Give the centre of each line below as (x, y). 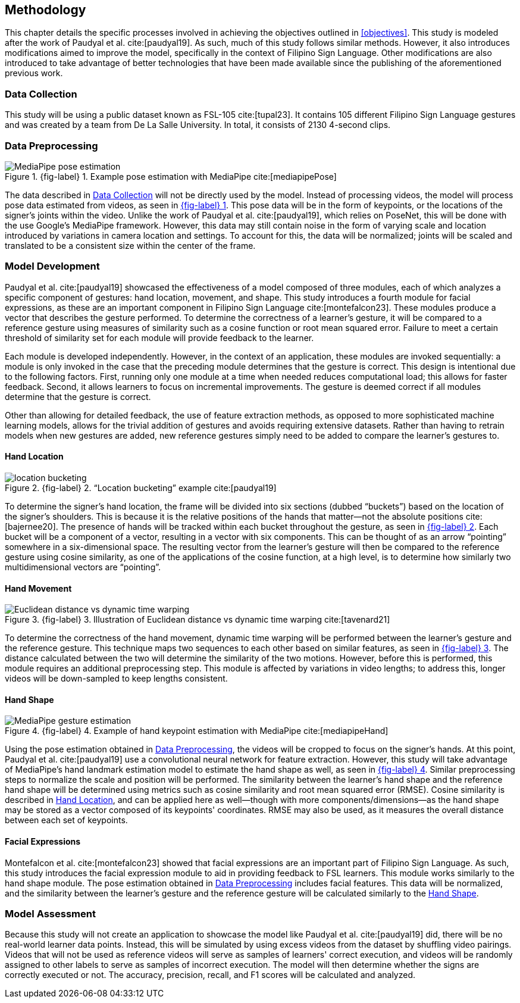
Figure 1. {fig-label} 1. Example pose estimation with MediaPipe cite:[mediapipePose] (171, 176)
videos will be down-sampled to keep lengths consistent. (116, 679)
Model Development (52, 266)
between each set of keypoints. (66, 820)
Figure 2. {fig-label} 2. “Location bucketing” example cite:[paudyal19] (141, 488)
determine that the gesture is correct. (78, 396)
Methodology (46, 10)
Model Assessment (50, 913)
